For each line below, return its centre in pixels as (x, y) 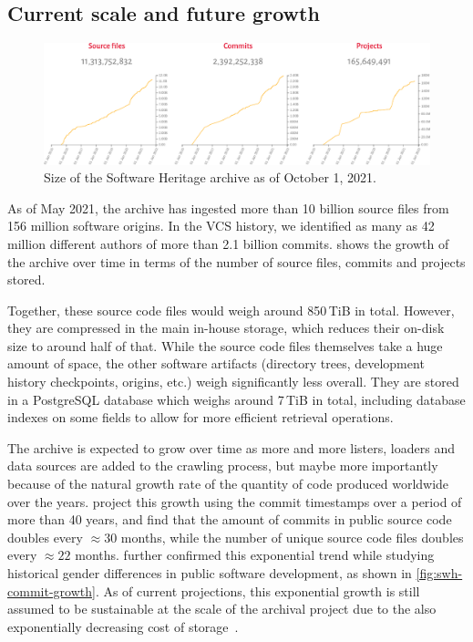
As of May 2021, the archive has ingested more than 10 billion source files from (228, 207)
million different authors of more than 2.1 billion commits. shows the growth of (228, 243)
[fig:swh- (439, 573)
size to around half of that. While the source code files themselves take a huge (225, 345)
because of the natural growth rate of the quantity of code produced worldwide (228, 484)
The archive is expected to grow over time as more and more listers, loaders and (231, 447)
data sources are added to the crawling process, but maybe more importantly (223, 466)
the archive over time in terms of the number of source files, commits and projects (236, 261)
